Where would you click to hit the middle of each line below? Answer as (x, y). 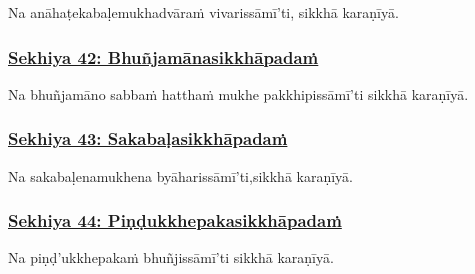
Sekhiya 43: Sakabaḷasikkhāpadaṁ (148, 138)
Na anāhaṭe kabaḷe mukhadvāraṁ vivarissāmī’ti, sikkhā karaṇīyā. (203, 12)
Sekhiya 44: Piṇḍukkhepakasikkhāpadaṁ (175, 220)
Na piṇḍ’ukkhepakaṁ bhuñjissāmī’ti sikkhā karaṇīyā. (171, 257)
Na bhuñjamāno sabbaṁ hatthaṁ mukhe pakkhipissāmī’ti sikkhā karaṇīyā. (238, 93)
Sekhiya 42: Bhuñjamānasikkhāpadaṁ (163, 56)
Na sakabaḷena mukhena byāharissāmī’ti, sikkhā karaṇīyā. (180, 175)
